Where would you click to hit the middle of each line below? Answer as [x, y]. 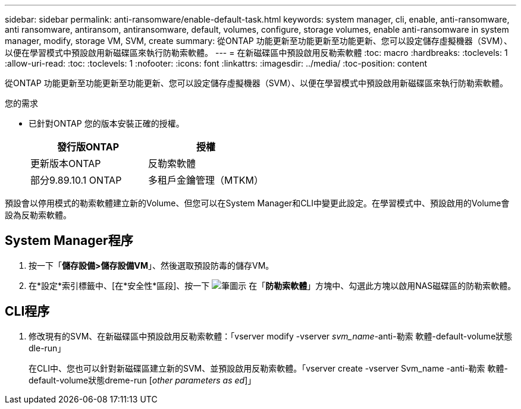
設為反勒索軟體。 [38, 215]
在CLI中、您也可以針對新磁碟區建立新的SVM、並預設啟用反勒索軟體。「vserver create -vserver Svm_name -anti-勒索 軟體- [268, 368]
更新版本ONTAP [66, 163]
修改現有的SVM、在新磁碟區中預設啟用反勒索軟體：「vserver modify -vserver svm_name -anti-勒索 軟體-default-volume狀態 [271, 336]
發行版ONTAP [88, 147]
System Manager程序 [69, 241]
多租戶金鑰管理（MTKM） [206, 180]
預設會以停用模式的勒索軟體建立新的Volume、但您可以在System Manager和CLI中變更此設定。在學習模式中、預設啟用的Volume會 [257, 203]
